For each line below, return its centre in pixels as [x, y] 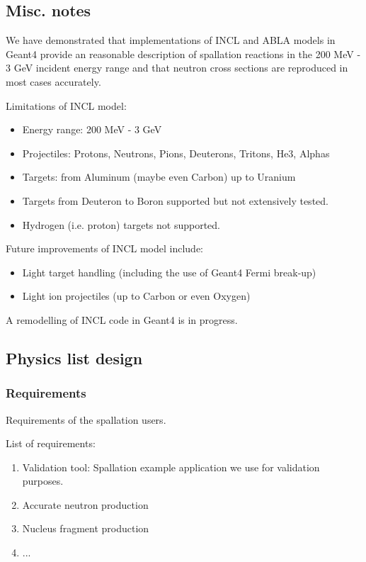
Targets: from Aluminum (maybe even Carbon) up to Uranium [159, 177]
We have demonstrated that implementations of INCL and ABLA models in [171, 40]
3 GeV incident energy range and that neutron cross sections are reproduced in [177, 68]
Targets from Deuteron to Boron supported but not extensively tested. [175, 200]
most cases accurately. [53, 81]
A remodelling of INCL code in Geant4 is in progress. [122, 319]
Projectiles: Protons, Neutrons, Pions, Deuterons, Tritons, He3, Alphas [176, 153]
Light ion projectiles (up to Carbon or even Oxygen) [136, 296]
